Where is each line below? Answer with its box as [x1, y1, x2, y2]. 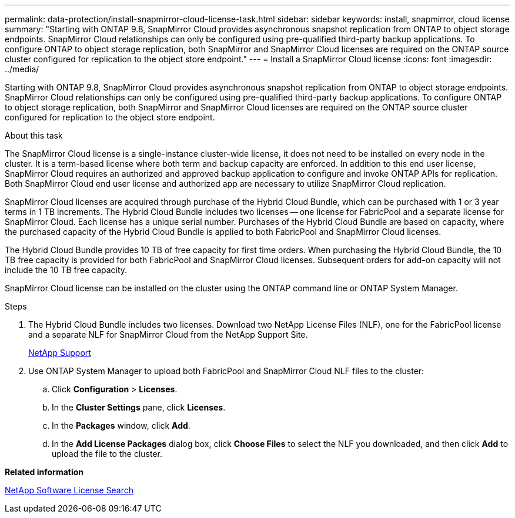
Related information [5, 467, 84, 477]
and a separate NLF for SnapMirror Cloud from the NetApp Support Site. [28, 329, 308, 339]
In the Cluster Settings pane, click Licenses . [52, 402, 226, 412]
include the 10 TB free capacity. [5, 265, 128, 275]
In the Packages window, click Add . [52, 421, 190, 430]
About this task [5, 130, 63, 140]
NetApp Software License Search [5, 485, 134, 495]
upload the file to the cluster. [52, 449, 162, 459]
